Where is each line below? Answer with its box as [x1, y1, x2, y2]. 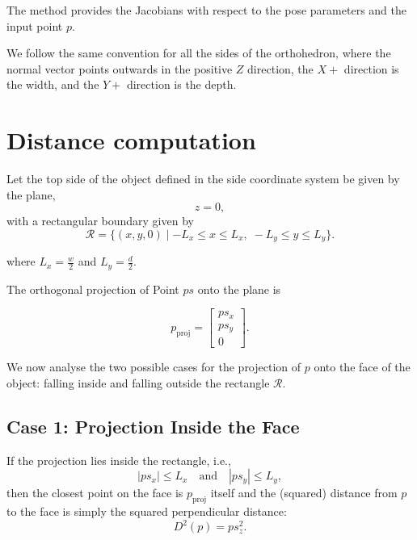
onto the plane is [197, 280, 281, 297]
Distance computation [6, 123, 256, 157]
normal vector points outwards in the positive [6, 60, 233, 77]
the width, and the [6, 76, 99, 93]
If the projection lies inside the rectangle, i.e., [6, 451, 231, 468]
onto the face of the [314, 358, 411, 375]
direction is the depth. [126, 76, 237, 93]
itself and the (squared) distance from [210, 484, 398, 501]
